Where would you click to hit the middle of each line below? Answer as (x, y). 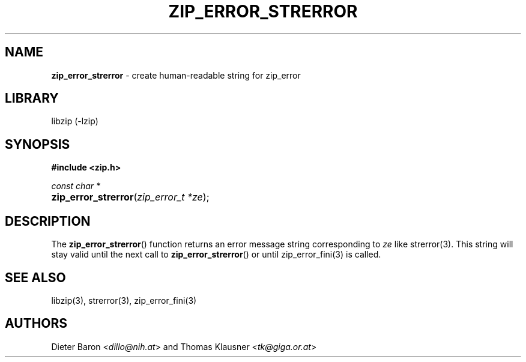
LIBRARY (32, 98)
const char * (76, 186)
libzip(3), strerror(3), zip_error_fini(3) (124, 300)
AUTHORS (36, 324)
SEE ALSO (35, 277)
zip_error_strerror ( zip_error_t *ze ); (130, 197)
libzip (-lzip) (75, 121)
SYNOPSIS (38, 144)
